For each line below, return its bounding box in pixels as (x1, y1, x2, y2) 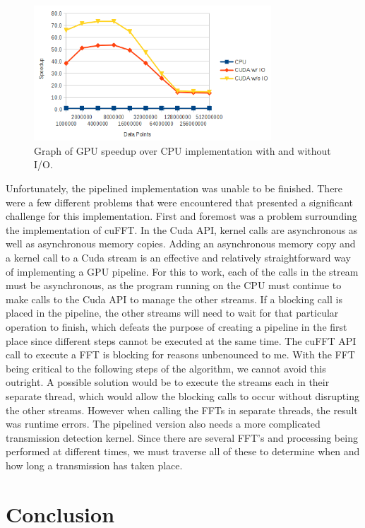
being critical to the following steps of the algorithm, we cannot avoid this (6, 360, 326, 375)
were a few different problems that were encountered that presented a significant (6, 194, 353, 209)
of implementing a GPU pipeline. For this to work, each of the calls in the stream (6, 264, 359, 278)
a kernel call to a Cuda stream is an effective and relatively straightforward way (6, 250, 351, 265)
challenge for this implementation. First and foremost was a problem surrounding (6, 209, 357, 223)
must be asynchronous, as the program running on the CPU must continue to (6, 278, 342, 293)
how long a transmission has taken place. (6, 457, 183, 472)
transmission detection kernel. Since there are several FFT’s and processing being (6, 430, 358, 445)
